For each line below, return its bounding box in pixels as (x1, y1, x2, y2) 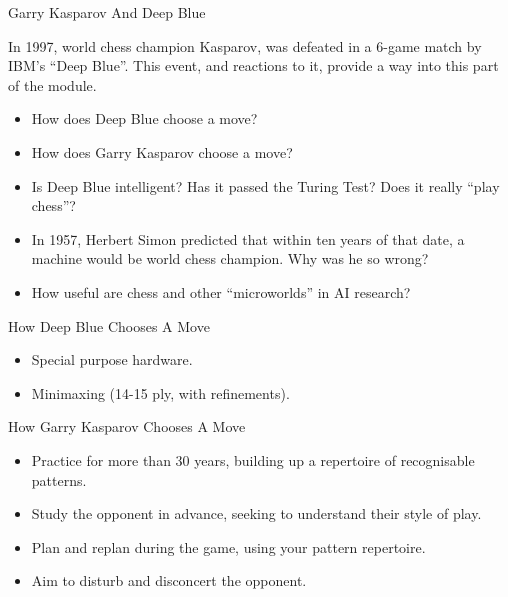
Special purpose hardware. (31, 349, 193, 370)
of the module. (8, 74, 97, 95)
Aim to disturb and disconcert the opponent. (31, 570, 307, 591)
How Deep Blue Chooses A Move (8, 315, 210, 336)
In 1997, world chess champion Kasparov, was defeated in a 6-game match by (8, 35, 482, 56)
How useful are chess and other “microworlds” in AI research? (31, 281, 411, 302)
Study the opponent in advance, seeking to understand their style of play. (31, 503, 482, 524)
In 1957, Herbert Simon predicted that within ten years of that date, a (31, 228, 465, 249)
